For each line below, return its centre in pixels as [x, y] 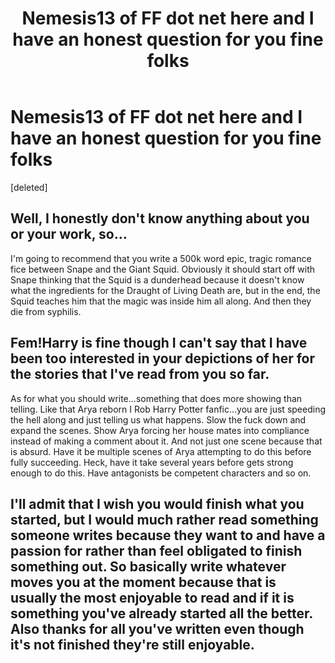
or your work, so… [69, 234]
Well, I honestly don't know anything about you [160, 218]
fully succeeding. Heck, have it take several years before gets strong [152, 462]
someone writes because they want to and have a [168, 535]
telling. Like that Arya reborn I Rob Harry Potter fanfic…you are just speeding [168, 409]
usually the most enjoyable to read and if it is [152, 597]
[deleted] [29, 187]
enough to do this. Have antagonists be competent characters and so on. [161, 473]
